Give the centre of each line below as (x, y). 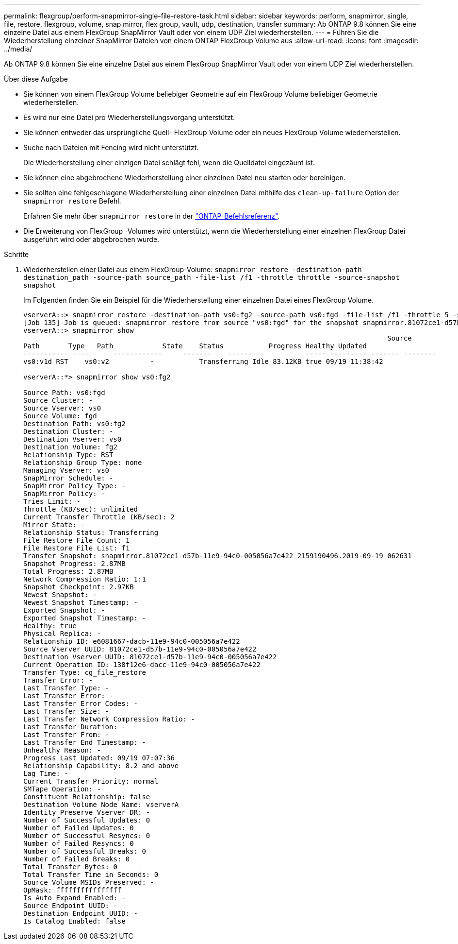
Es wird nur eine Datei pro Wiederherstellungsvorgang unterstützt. (129, 117)
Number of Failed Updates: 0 (79, 828)
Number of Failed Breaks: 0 (77, 859)
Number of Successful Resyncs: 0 (87, 836)
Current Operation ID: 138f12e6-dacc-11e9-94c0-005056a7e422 (142, 665)
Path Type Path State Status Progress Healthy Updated (195, 346)
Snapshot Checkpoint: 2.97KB (79, 587)
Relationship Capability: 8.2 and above (101, 766)
